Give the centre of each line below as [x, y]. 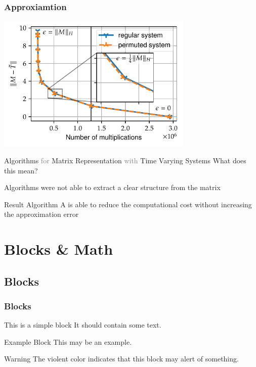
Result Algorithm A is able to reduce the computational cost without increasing [128, 204]
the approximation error [41, 214]
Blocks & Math [59, 249]
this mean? [21, 170]
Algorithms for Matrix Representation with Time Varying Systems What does [125, 160]
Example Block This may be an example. [68, 341]
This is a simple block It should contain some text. [83, 325]
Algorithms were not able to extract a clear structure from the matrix [112, 187]
